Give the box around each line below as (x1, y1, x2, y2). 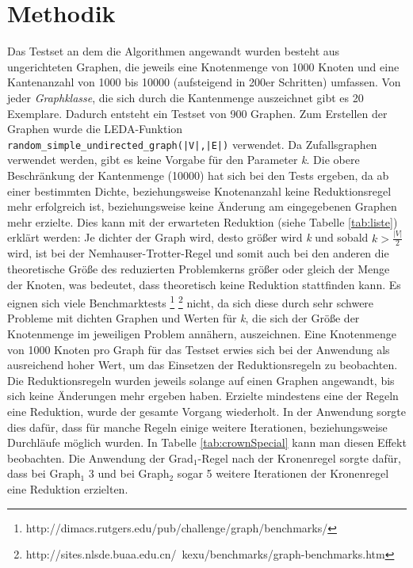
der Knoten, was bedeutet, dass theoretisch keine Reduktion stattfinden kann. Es (7, 276, 401, 292)
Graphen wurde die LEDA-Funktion (7, 120, 183, 137)
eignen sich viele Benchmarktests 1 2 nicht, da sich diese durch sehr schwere (7, 292, 374, 311)
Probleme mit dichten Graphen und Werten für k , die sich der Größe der (7, 310, 360, 326)
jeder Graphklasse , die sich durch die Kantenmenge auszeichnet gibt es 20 (7, 89, 364, 105)
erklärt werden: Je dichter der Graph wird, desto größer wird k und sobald (7, 229, 369, 246)
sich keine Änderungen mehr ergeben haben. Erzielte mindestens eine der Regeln (7, 387, 399, 404)
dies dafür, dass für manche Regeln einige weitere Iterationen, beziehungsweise (7, 418, 388, 435)
